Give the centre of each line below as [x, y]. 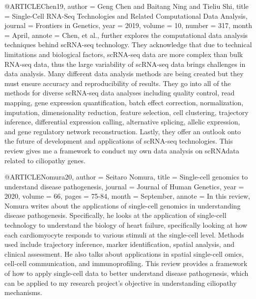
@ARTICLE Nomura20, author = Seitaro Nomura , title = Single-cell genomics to [126, 177]
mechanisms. [23, 292]
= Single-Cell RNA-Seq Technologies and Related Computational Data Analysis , [126, 15]
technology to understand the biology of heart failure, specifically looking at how [126, 225]
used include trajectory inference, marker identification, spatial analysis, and [119, 244]
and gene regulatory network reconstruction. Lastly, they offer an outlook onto [123, 131]
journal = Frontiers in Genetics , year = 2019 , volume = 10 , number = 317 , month [128, 25]
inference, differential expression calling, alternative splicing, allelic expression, [122, 122]
